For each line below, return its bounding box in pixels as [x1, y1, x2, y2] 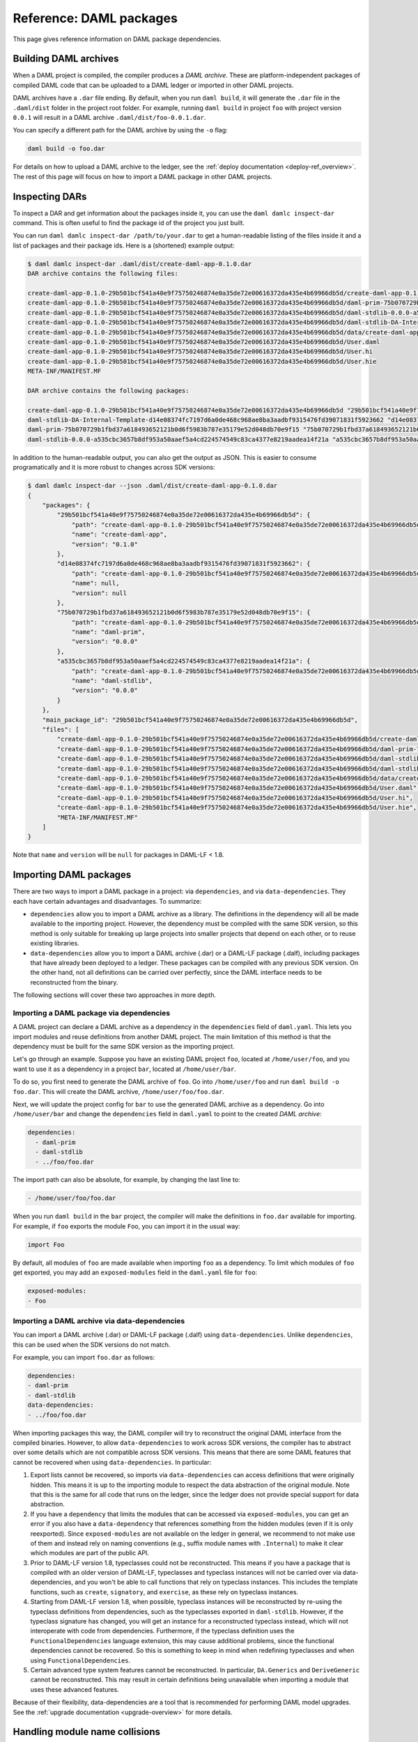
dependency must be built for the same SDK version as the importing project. [13, 1042, 235, 1050]
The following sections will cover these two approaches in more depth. [13, 991, 216, 999]
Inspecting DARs [13, 190, 87, 202]
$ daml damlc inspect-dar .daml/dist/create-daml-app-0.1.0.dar [27, 260, 252, 268]
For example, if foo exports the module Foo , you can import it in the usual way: [13, 1221, 240, 1230]
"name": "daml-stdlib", [71, 677, 153, 685]
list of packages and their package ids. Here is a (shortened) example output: [13, 241, 235, 249]
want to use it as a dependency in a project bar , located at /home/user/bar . [13, 1065, 236, 1073]
